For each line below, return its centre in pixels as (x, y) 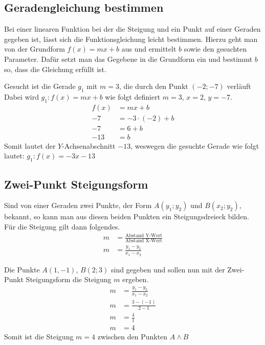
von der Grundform (35, 49)
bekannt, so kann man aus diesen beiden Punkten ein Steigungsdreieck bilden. (127, 216)
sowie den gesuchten (215, 49)
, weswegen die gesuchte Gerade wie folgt (195, 145)
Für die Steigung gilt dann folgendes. (62, 227)
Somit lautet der (30, 145)
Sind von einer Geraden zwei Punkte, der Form (78, 205)
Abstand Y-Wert (144, 235)
